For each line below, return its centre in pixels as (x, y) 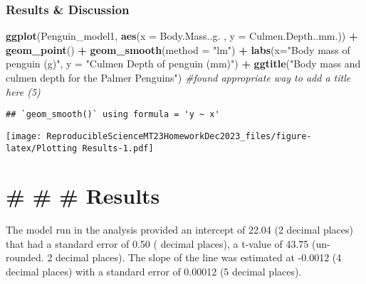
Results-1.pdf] (118, 148)
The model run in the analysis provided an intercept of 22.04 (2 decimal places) (180, 230)
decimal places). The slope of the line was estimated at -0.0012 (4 (199, 257)
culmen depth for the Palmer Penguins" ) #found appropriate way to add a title (178, 77)
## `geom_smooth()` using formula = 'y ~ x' (113, 115)
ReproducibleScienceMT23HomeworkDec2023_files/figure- (179, 136)
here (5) (23, 91)
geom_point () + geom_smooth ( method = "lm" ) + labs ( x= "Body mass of (178, 49)
